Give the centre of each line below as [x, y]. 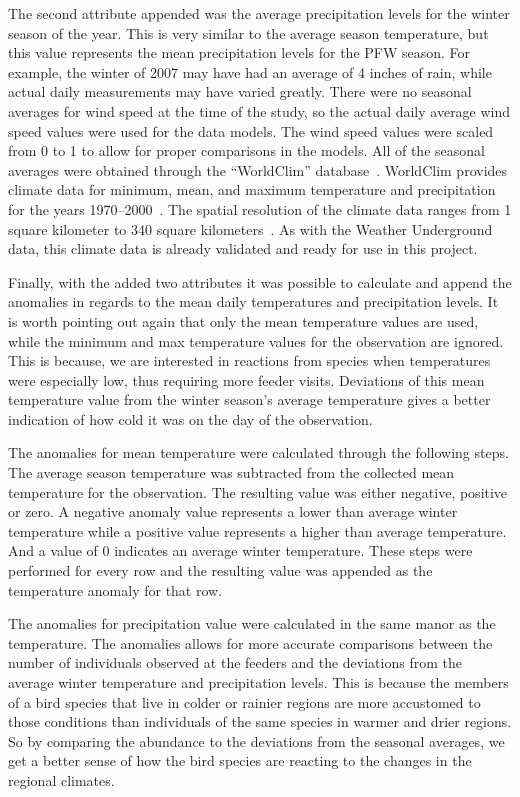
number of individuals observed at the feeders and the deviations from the [235, 662]
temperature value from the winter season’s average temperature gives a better [249, 399]
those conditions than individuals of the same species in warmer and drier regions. [260, 721]
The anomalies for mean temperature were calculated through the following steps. [258, 452]
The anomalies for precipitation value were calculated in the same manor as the [252, 623]
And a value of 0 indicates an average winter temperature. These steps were [240, 550]
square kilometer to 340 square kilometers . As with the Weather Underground [250, 228]
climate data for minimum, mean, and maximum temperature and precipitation [252, 189]
